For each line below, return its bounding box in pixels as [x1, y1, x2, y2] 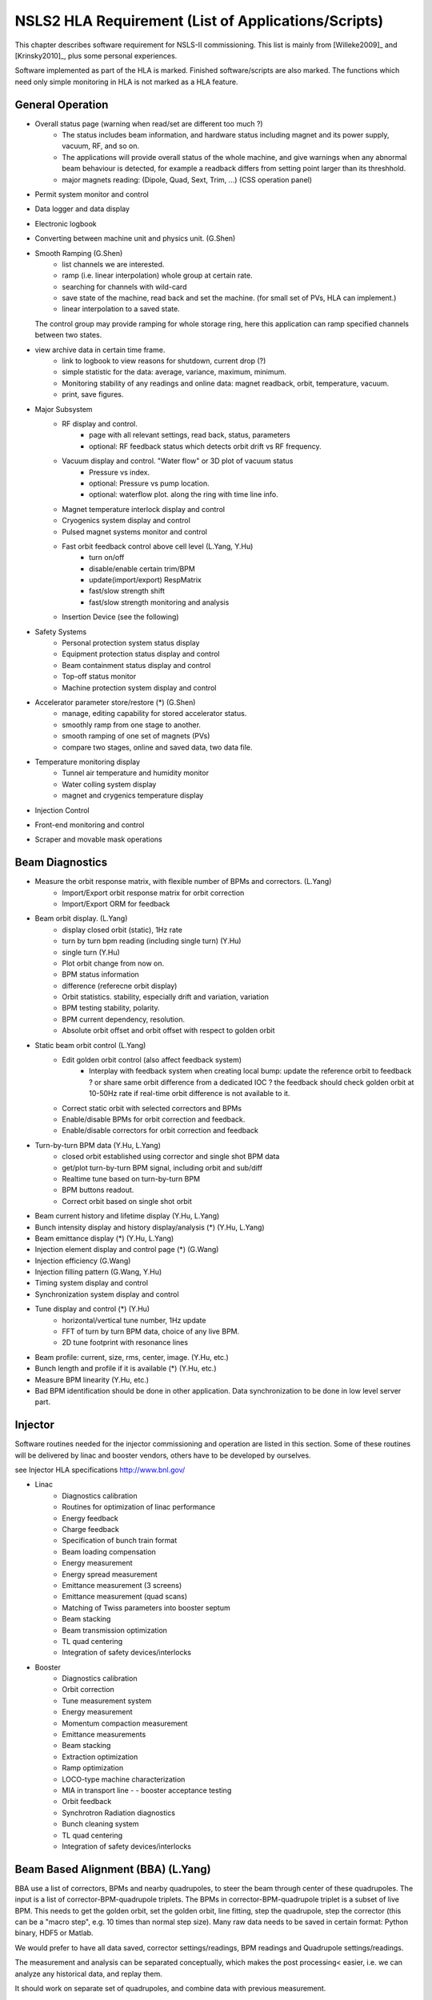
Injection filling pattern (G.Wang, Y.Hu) [34, 1267, 162, 1277]
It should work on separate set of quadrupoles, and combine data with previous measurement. [14, 1983, 326, 1993]
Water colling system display [62, 779, 157, 789]
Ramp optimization [62, 1763, 124, 1773]
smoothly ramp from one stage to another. [62, 720, 202, 730]
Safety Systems [34, 626, 87, 636]
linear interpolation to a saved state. [62, 304, 180, 314]
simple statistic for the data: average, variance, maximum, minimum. [62, 367, 287, 377]
